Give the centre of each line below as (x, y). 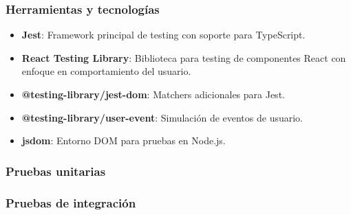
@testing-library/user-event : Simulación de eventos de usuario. (162, 117)
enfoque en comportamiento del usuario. (106, 71)
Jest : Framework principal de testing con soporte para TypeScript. (163, 35)
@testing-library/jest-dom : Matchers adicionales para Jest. (153, 94)
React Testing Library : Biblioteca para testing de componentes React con (184, 57)
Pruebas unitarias (56, 171)
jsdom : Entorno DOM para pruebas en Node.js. (124, 140)
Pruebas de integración (71, 202)
